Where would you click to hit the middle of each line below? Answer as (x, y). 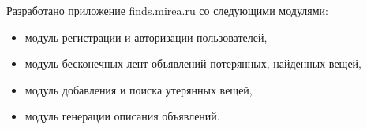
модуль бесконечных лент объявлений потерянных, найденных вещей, (193, 63)
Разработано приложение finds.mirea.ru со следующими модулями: (167, 10)
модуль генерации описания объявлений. (122, 116)
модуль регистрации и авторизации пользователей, (146, 37)
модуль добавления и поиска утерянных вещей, (139, 89)
